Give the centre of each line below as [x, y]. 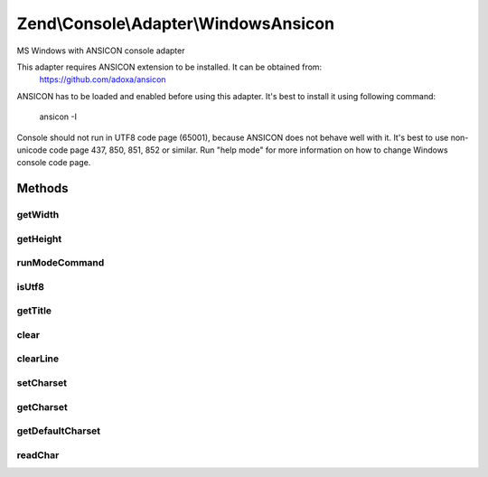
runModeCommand [61, 263]
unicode [32, 150]
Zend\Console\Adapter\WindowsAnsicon [175, 23]
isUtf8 [31, 286]
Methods [42, 188]
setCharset [42, 383]
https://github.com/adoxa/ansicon [103, 79]
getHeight [39, 238]
